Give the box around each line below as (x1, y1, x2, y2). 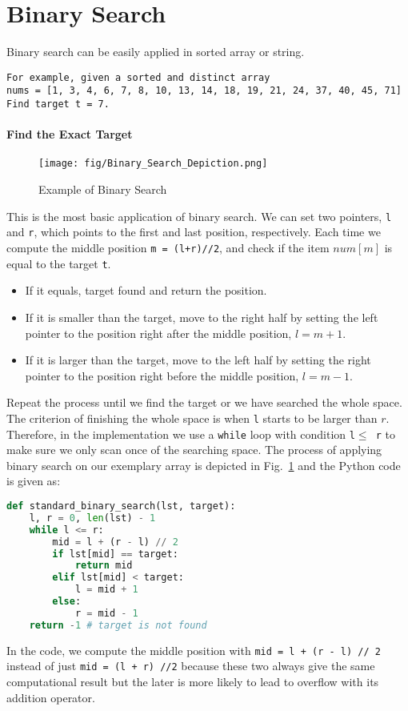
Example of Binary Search (38, 181, 167, 198)
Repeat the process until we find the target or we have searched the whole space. (6, 394, 402, 411)
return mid (74, 560, 133, 572)
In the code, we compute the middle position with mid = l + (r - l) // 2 (6, 641, 381, 658)
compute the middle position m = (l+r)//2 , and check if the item (6, 239, 330, 256)
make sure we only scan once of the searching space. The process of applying (6, 441, 382, 458)
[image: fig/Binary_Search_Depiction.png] (38, 158, 268, 170)
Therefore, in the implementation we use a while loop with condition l (6, 425, 355, 442)
